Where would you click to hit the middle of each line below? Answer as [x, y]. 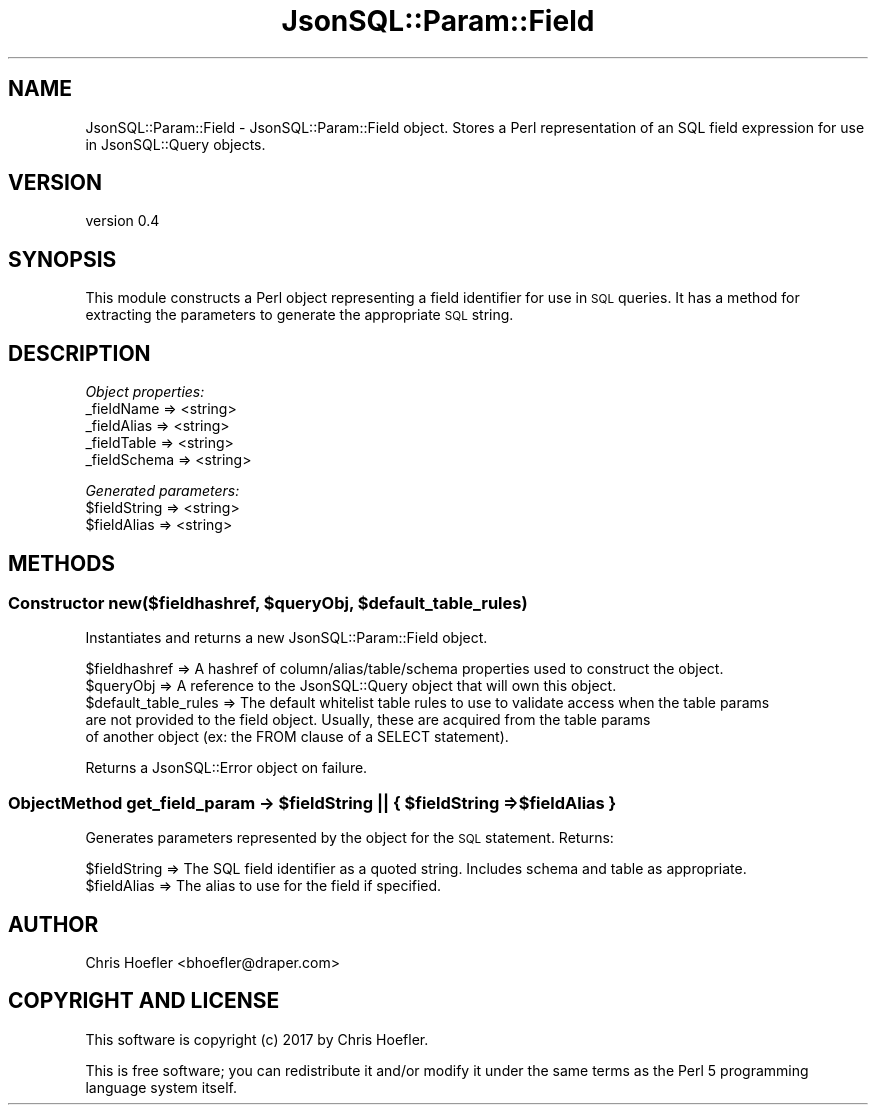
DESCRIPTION [79, 353]
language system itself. [161, 1087]
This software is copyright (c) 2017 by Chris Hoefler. [257, 1039]
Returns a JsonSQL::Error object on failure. [226, 768]
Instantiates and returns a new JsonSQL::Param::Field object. [286, 638]
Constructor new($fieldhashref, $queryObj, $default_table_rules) [268, 602]
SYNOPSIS [62, 259]
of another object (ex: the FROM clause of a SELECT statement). [297, 737]
